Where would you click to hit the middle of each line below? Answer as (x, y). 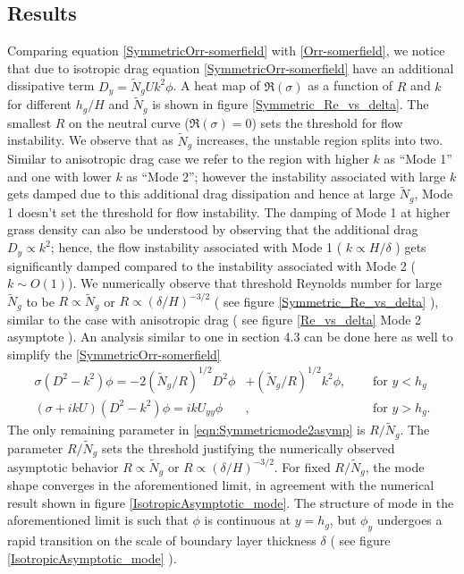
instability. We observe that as (90, 140)
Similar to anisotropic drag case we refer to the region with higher (188, 158)
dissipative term (51, 85)
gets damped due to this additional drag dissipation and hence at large (202, 194)
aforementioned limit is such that (98, 520)
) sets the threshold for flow (327, 122)
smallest (30, 122)
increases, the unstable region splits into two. (320, 140)
